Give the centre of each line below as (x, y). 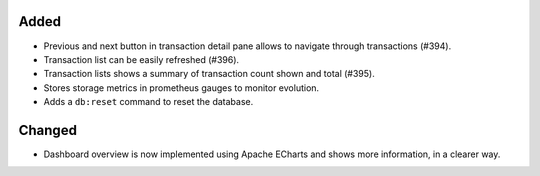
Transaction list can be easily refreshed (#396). (141, 59)
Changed (47, 130)
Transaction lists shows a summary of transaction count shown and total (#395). (209, 74)
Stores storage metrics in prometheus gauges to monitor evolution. (181, 87)
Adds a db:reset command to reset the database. (148, 102)
